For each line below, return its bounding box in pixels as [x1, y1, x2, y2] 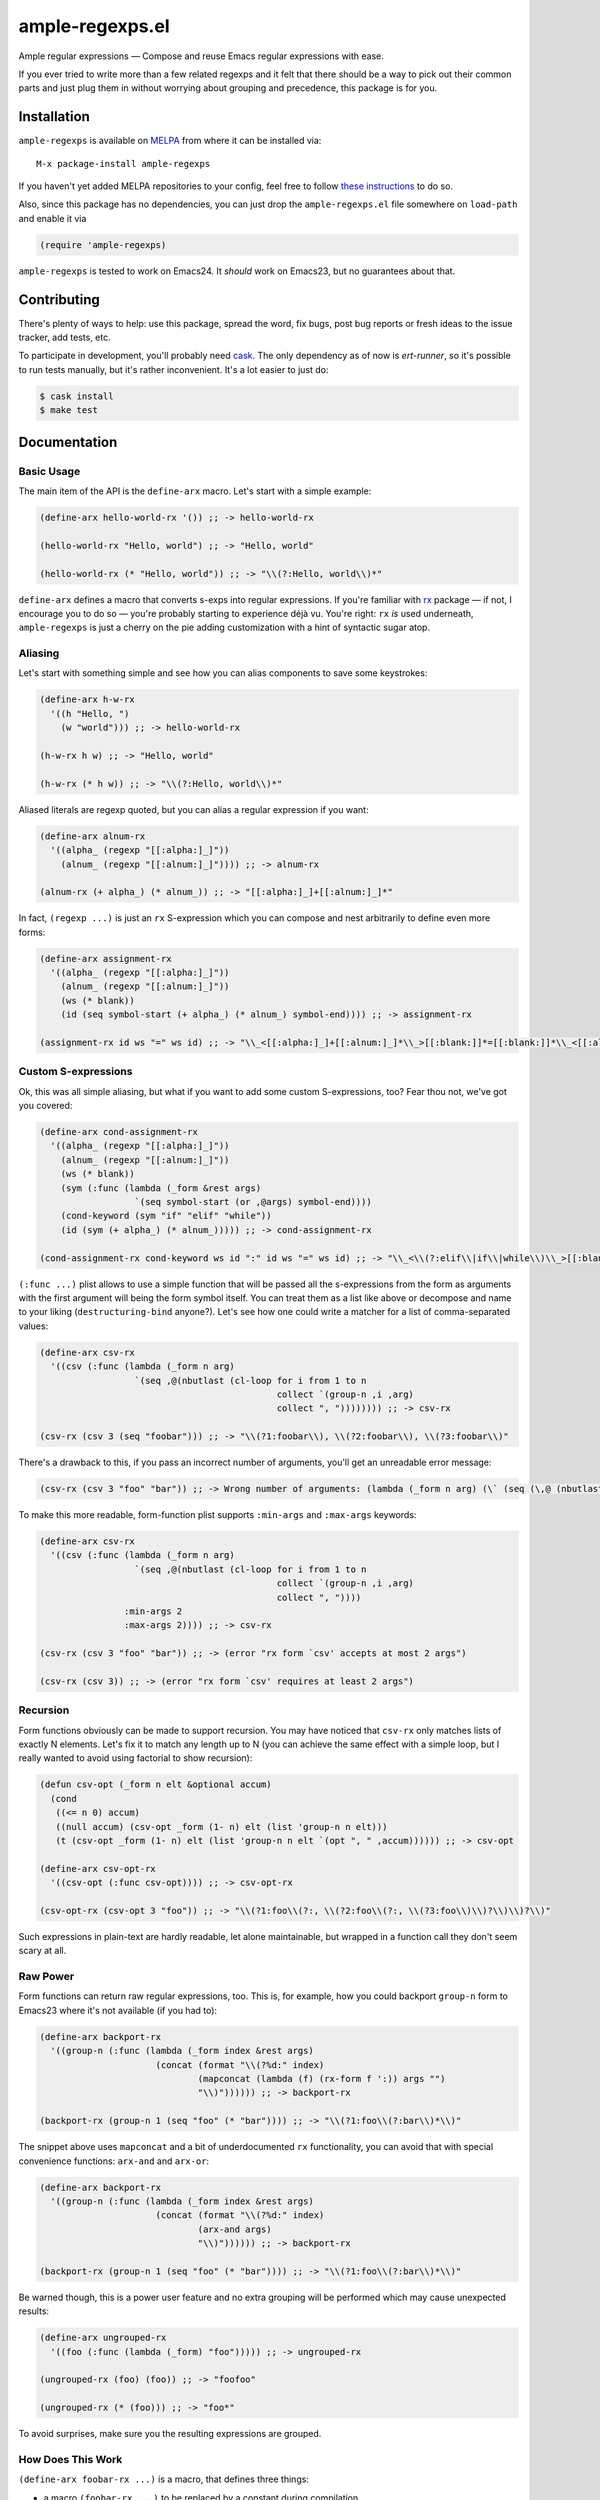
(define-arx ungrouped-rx [39, 2332, 167, 2344]
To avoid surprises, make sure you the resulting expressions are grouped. [18, 2428, 322, 2440]
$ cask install [39, 390, 114, 402]
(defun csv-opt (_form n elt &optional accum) [39, 1779, 272, 1790]
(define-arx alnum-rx [39, 830, 146, 842]
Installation [18, 108, 90, 125]
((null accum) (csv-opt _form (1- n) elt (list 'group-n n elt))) [55, 1821, 388, 1832]
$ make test [39, 405, 99, 416]
